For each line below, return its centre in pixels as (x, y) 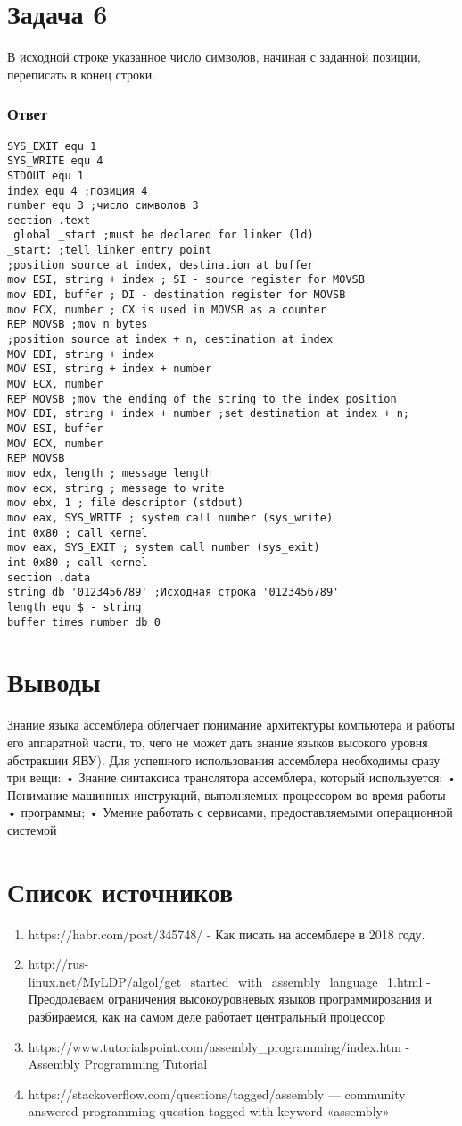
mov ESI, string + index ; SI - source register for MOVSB (186, 280)
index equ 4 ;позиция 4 (78, 191)
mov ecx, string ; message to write (116, 488)
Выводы (54, 682)
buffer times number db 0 (84, 622)
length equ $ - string (74, 607)
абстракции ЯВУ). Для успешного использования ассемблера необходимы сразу (224, 759)
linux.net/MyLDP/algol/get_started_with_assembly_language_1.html (225, 981)
